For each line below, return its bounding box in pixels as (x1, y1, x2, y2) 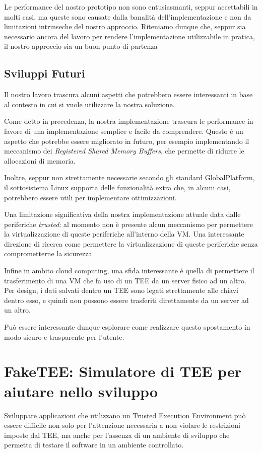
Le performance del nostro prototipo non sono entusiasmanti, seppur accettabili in (4, 2, 258, 12)
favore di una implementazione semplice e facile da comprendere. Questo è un (4, 125, 243, 136)
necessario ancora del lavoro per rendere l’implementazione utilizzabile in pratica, (4, 31, 255, 41)
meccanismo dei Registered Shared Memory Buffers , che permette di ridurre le (4, 145, 244, 156)
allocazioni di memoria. (4, 155, 76, 166)
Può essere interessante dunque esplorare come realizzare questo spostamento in (4, 322, 250, 332)
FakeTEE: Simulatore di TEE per (4, 361, 241, 382)
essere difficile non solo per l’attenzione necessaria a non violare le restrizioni (4, 420, 240, 430)
